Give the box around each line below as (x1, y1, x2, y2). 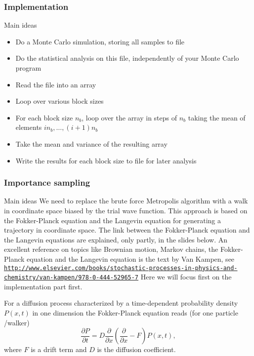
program (15, 63, 42, 73)
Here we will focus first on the (140, 272, 232, 282)
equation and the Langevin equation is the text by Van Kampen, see (27, 253, 235, 264)
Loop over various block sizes (15, 96, 104, 106)
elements (15, 122, 42, 132)
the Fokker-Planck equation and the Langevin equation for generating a (4, 215, 221, 225)
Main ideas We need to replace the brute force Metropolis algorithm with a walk (4, 196, 248, 206)
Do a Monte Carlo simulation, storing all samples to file (15, 36, 185, 46)
